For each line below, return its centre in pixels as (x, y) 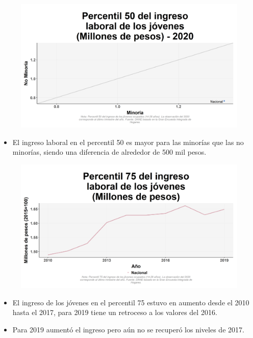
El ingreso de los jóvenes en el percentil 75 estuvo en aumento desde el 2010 (131, 302)
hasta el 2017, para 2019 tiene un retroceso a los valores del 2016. (115, 312)
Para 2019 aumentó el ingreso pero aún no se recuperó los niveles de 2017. (128, 329)
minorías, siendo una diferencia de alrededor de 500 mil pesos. (109, 152)
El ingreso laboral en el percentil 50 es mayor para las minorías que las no (128, 142)
